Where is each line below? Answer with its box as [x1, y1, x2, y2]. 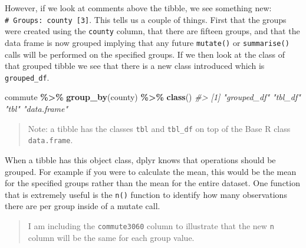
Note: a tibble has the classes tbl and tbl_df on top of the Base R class [28, 122, 291, 134]
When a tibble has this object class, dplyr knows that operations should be [5, 153, 276, 166]
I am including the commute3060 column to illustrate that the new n [28, 219, 274, 232]
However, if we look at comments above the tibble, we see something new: [5, 2, 272, 14]
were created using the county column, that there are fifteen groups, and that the [5, 25, 300, 37]
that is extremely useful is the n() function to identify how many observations [5, 188, 287, 200]
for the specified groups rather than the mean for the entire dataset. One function [5, 177, 300, 189]
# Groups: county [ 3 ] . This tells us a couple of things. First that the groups [5, 13, 287, 25]
